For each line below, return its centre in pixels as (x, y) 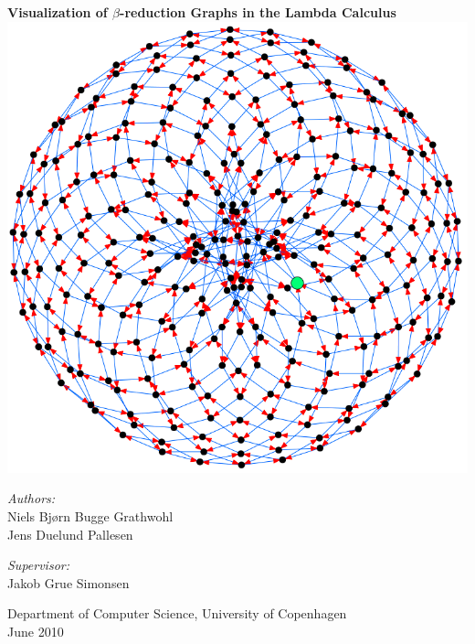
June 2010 (36, 631)
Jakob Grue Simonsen (69, 582)
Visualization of (58, 12)
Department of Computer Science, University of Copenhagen (177, 613)
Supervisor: (38, 565)
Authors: (32, 498)
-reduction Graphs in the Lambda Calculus (258, 12)
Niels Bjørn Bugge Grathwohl (90, 515)
